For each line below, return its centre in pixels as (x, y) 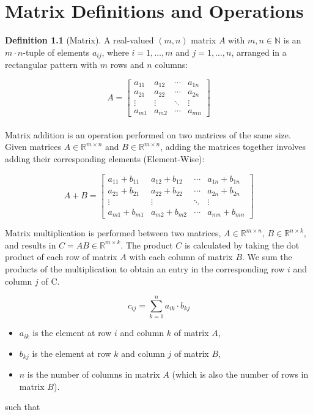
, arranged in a (259, 52)
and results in (31, 245)
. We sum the (267, 257)
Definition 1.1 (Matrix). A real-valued (79, 40)
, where (115, 52)
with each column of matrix (181, 257)
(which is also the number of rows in (240, 374)
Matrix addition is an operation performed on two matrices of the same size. (148, 134)
